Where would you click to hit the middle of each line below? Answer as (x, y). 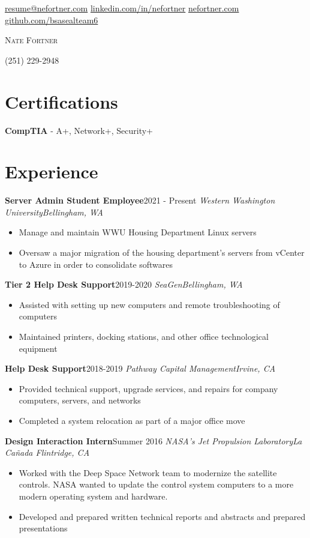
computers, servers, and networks (80, 400)
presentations (43, 528)
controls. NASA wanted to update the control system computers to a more (156, 484)
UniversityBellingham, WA (54, 212)
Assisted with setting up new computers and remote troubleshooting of (149, 304)
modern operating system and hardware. (93, 496)
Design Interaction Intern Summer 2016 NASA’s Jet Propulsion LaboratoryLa (154, 440)
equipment (38, 348)
